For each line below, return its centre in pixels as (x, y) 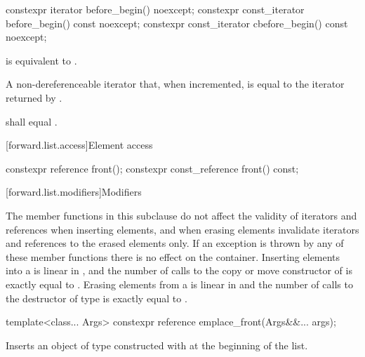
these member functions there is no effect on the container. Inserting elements (173, 256)
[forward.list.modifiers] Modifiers (74, 192)
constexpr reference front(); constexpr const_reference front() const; (152, 168)
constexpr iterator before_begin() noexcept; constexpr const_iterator (155, 9)
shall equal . (32, 121)
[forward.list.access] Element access (79, 145)
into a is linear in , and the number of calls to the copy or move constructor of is (179, 270)
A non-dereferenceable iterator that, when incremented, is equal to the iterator (175, 84)
